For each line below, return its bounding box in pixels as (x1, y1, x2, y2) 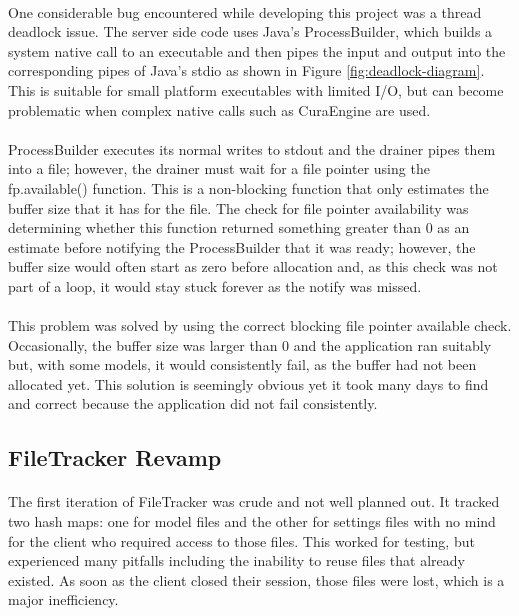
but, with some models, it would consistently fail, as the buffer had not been (8, 354, 477, 375)
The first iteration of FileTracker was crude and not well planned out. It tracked (8, 491, 500, 512)
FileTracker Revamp (8, 442, 222, 473)
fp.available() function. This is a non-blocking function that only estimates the (8, 177, 489, 198)
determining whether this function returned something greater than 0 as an (8, 217, 470, 238)
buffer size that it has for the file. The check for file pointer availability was (8, 197, 469, 218)
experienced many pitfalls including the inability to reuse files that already (8, 550, 465, 571)
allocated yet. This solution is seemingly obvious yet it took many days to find (8, 373, 489, 394)
